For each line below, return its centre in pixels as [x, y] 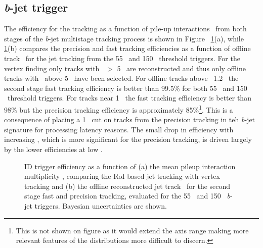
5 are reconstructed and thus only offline [181, 68]
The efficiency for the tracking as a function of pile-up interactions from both [125, 29]
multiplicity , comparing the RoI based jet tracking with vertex [122, 176]
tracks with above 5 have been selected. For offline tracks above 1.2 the [121, 78]
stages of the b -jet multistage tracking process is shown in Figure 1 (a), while [124, 38]
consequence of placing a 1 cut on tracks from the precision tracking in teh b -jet [130, 119]
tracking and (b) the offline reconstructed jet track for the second [127, 186]
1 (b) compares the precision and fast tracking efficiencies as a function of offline [127, 48]
